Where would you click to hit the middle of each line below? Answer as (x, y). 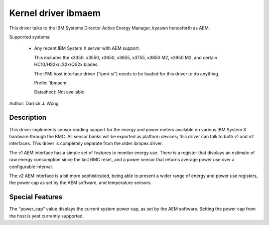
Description (28, 117)
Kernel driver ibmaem (55, 13)
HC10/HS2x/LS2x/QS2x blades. (67, 64)
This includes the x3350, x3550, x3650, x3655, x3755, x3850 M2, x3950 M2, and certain (126, 57)
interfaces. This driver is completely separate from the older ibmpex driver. (86, 143)
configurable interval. (31, 167)
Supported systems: (30, 37)
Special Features (36, 197)
